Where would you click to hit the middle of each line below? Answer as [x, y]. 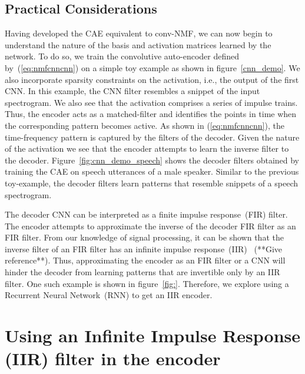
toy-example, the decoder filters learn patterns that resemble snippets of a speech [152, 183]
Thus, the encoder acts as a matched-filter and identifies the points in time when [151, 114]
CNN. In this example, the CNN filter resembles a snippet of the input [132, 91]
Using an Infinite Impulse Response [153, 335]
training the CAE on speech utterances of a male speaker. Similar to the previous [152, 171]
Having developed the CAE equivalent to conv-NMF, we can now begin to [139, 33]
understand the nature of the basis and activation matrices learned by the [138, 44]
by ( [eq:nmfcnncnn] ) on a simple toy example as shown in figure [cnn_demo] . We [152, 67]
